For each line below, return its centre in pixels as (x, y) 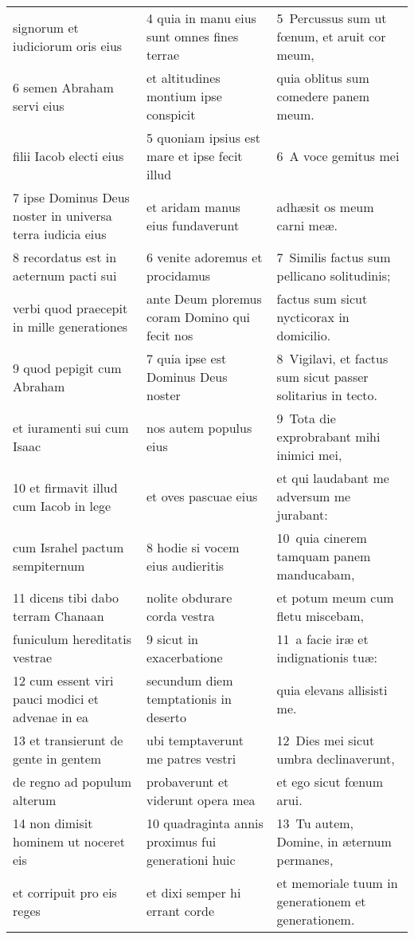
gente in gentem (57, 758)
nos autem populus (199, 427)
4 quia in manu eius (201, 18)
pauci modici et (56, 699)
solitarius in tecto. (327, 395)
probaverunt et (188, 782)
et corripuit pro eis (65, 892)
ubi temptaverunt (195, 740)
